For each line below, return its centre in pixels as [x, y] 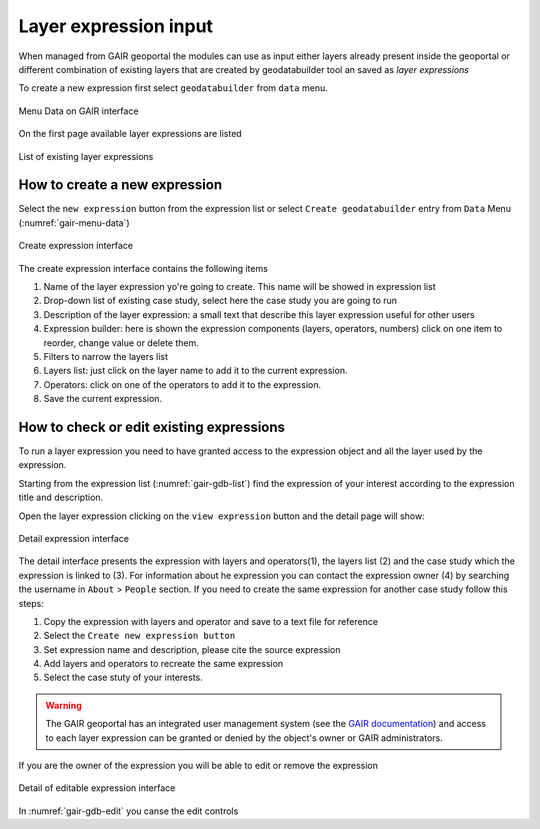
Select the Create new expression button [139, 636]
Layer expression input [116, 26]
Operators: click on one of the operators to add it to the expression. [182, 384]
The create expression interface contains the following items [143, 268]
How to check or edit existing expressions [151, 426]
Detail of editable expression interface [97, 788]
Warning [63, 705]
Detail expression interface [74, 538]
